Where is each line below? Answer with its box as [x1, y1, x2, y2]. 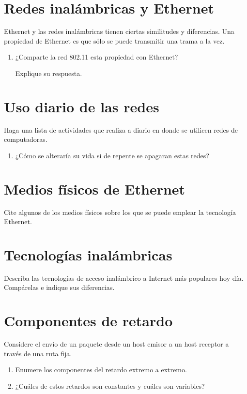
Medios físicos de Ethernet [4, 179, 185, 198]
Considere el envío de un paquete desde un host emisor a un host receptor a [4, 339, 229, 349]
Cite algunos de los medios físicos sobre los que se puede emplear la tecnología [4, 207, 236, 217]
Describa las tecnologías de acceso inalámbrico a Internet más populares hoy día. [4, 273, 244, 283]
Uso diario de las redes [4, 96, 159, 116]
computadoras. [4, 134, 47, 144]
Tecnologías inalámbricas [4, 244, 172, 264]
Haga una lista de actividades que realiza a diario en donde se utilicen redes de [4, 124, 238, 135]
